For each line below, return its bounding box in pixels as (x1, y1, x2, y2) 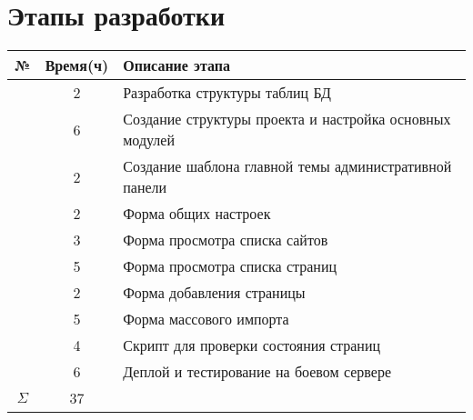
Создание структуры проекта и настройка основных (123, 108, 451, 130)
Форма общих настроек (123, 203, 271, 225)
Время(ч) (45, 55, 109, 76)
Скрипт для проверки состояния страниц (123, 335, 381, 356)
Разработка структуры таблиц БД (123, 82, 331, 104)
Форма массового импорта (123, 308, 289, 330)
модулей (123, 129, 175, 151)
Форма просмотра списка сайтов (123, 229, 328, 251)
